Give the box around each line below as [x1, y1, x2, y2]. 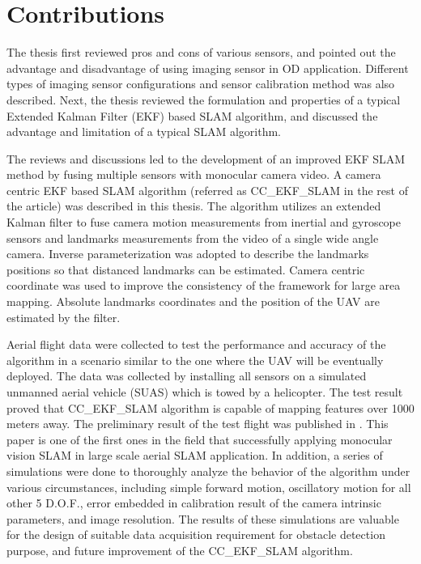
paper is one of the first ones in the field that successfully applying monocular [6, 430, 393, 447]
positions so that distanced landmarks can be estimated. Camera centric [6, 261, 365, 278]
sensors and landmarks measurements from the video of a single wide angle [6, 229, 379, 246]
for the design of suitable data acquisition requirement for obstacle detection [6, 526, 385, 543]
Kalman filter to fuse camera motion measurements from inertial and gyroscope [6, 214, 402, 231]
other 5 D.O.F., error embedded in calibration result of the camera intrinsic [6, 494, 381, 511]
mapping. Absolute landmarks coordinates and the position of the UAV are [6, 293, 380, 310]
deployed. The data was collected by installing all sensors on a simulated [6, 367, 367, 384]
